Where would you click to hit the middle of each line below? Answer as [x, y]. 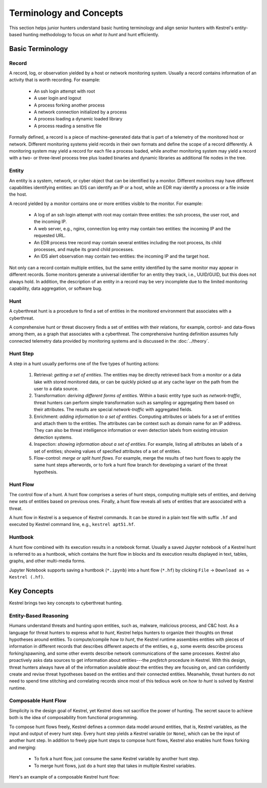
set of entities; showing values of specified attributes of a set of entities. [108, 451]
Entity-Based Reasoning [39, 616]
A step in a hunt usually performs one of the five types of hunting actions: [84, 364]
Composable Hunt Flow [38, 701]
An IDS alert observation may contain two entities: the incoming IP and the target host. [122, 256]
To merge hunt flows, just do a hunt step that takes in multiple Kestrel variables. [115, 766]
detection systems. [53, 437]
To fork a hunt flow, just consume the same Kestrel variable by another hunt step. [117, 759]
